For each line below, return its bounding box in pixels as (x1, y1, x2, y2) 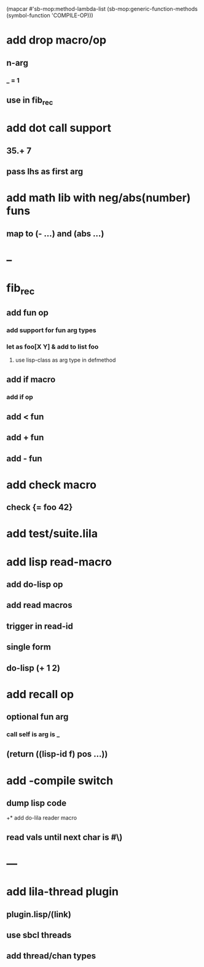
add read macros (6, 600, 73, 610)
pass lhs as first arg (6, 166, 84, 177)
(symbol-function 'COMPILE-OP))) (6, 12, 93, 19)
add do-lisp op (6, 580, 63, 590)
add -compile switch (6, 774, 114, 788)
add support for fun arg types (6, 325, 96, 334)
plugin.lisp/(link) (6, 909, 72, 920)
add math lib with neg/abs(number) (6, 191, 191, 205)
